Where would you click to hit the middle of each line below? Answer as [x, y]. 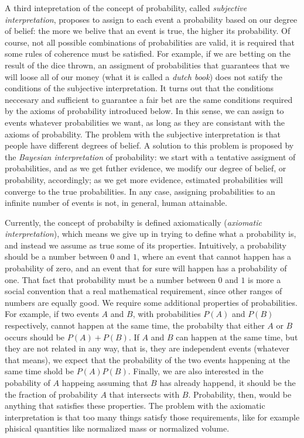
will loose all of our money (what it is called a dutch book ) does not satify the [144, 76]
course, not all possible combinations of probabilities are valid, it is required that [150, 42]
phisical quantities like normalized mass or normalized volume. [117, 428]
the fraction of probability [51, 394]
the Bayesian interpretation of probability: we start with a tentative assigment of [150, 156]
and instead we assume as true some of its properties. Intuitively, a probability [146, 245]
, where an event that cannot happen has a [214, 256]
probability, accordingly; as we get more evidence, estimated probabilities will [144, 179]
